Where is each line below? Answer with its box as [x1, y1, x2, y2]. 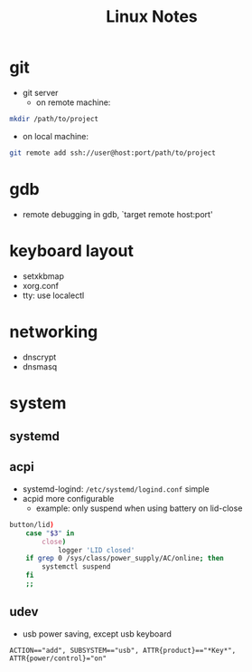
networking [9, 322, 98, 341]
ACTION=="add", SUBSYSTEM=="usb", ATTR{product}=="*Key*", [9, 646, 237, 655]
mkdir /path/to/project [9, 114, 99, 123]
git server [22, 87, 59, 98]
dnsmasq [22, 360, 58, 372]
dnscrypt [22, 351, 57, 362]
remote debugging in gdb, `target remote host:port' [22, 208, 214, 219]
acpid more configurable [22, 493, 115, 504]
